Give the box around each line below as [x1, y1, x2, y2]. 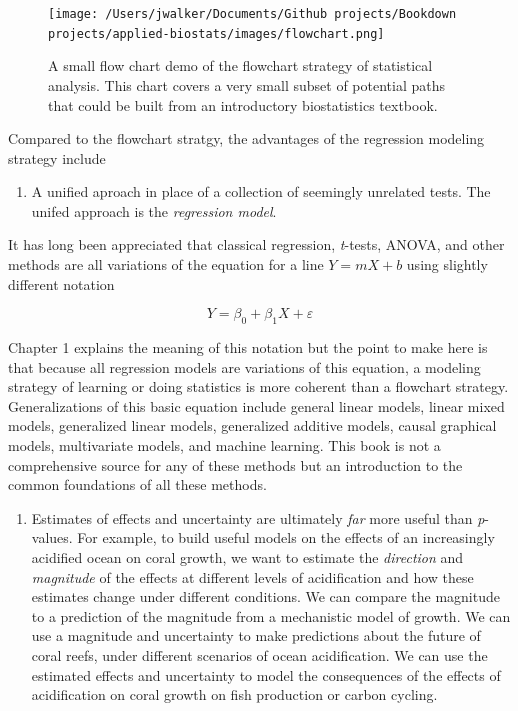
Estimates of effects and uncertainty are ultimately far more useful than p [31, 507, 485, 528]
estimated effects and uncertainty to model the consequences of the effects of [31, 664, 501, 685]
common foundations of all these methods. [8, 474, 267, 495]
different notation [8, 273, 115, 294]
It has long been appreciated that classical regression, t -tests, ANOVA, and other [8, 234, 505, 255]
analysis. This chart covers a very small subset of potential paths [48, 74, 445, 95]
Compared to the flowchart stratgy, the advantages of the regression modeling [8, 128, 485, 149]
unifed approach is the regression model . [31, 200, 277, 221]
